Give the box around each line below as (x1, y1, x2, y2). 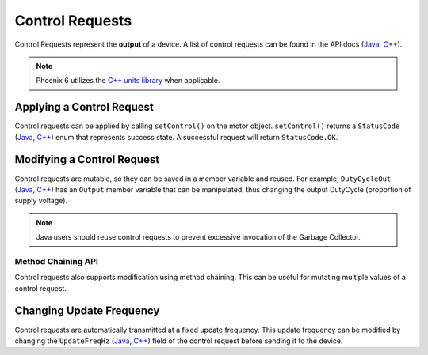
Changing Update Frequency (14, 304, 160, 318)
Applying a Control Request (14, 100, 154, 114)
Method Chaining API (14, 255, 99, 266)
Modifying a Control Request (14, 153, 160, 166)
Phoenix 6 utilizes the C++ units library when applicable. (36, 76, 220, 85)
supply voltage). (14, 196, 67, 206)
